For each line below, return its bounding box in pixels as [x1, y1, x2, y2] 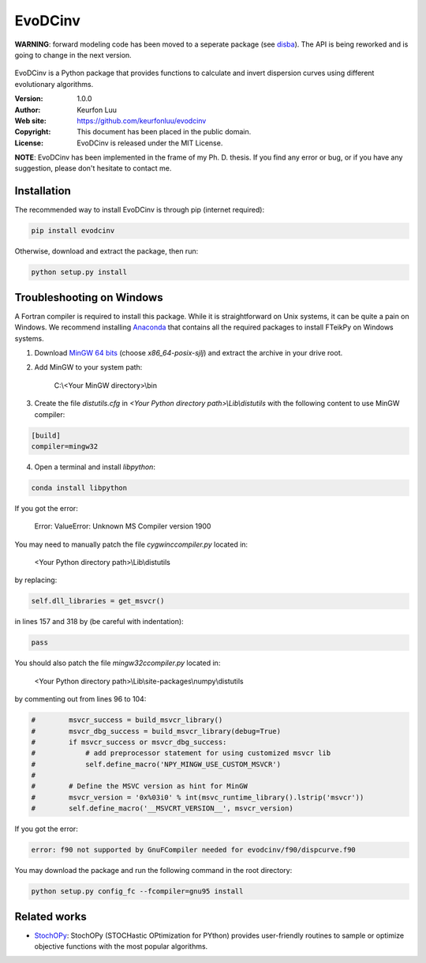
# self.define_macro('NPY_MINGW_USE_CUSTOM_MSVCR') [31, 759, 282, 769]
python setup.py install [31, 268, 128, 276]
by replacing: [14, 575, 58, 585]
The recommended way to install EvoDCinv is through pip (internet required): [14, 205, 264, 215]
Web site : [14, 115, 47, 126]
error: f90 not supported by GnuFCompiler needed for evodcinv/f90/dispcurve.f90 [31, 845, 357, 855]
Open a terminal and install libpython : [34, 462, 155, 472]
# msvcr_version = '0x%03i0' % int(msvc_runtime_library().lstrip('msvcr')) [31, 792, 364, 802]
